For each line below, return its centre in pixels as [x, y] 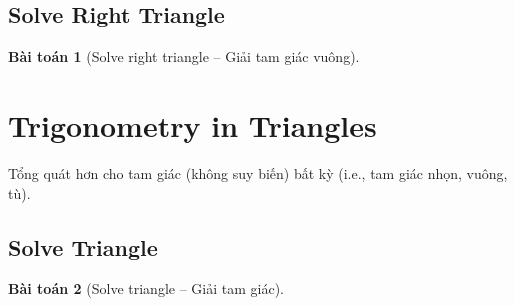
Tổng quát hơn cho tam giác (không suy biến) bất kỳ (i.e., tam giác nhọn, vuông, [258, 172]
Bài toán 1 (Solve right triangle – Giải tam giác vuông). [184, 56]
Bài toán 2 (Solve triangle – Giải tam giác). [146, 288]
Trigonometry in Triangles [192, 124]
